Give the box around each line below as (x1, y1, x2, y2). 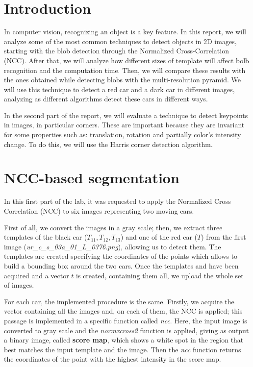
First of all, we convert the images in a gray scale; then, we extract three (4, 222, 223, 232)
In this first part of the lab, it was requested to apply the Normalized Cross (4, 196, 231, 206)
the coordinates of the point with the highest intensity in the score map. (4, 354, 221, 364)
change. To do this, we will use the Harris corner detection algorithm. (4, 139, 213, 149)
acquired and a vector (4, 270, 69, 280)
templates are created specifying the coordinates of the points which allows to (4, 251, 238, 261)
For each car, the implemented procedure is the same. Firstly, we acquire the (4, 296, 234, 306)
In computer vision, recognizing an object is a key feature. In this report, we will (4, 26, 246, 37)
